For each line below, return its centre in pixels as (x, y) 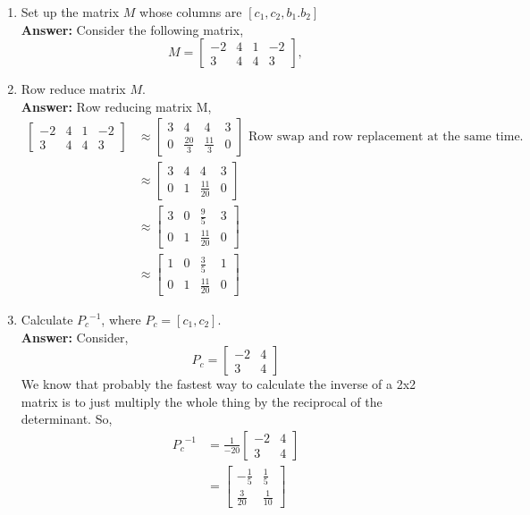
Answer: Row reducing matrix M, (116, 106)
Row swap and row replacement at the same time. (386, 137)
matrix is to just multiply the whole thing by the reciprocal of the (202, 401)
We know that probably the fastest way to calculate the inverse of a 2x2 (219, 384)
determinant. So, (67, 419)
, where (121, 319)
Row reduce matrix (73, 89)
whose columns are (191, 12)
